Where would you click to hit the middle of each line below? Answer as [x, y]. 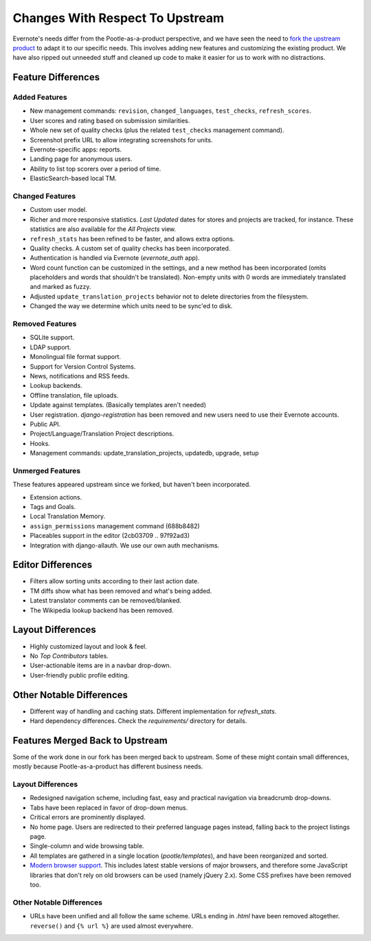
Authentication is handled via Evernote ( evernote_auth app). [115, 258]
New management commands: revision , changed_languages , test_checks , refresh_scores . [171, 111]
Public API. [45, 424]
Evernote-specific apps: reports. [76, 150]
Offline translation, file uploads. [74, 395]
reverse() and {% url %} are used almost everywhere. [112, 926]
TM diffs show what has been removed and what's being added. [121, 591]
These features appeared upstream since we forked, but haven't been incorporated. [132, 484]
